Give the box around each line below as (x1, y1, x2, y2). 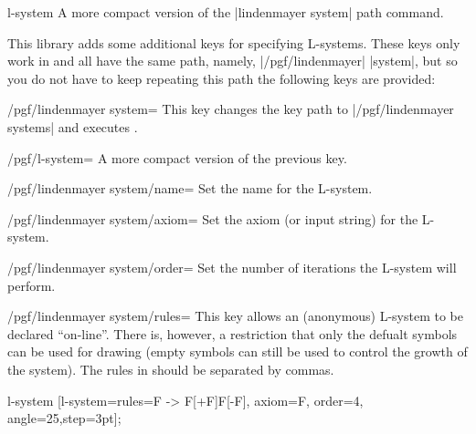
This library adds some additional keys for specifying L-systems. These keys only (7, 33, 460, 52)
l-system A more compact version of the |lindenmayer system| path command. (7, 3, 444, 21)
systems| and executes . (7, 117, 138, 136)
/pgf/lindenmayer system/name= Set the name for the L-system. (7, 179, 373, 198)
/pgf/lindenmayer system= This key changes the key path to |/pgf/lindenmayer (7, 99, 454, 119)
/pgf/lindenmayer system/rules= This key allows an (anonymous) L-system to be (7, 306, 464, 325)
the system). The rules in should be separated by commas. (7, 359, 334, 378)
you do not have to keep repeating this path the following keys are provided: (7, 68, 436, 88)
